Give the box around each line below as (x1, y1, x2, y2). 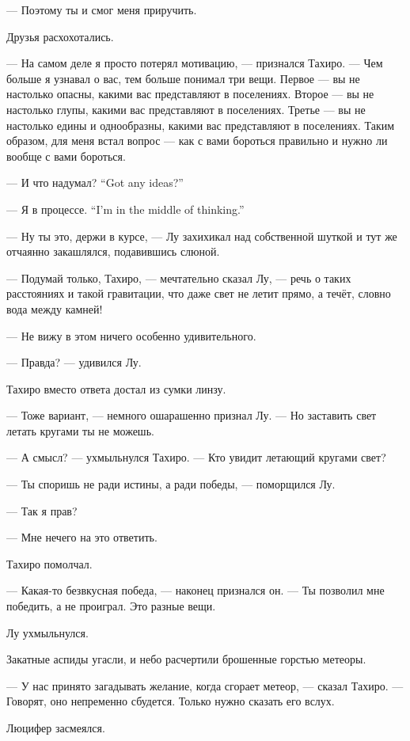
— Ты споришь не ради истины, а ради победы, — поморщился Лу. (6, 476, 336, 492)
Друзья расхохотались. (6, 28, 114, 44)
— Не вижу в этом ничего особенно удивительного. (6, 327, 256, 344)
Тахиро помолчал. (6, 555, 93, 572)
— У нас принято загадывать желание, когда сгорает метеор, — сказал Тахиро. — (6, 677, 404, 693)
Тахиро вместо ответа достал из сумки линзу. (6, 380, 226, 397)
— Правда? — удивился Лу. (6, 354, 142, 370)
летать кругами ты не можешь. (6, 422, 154, 439)
